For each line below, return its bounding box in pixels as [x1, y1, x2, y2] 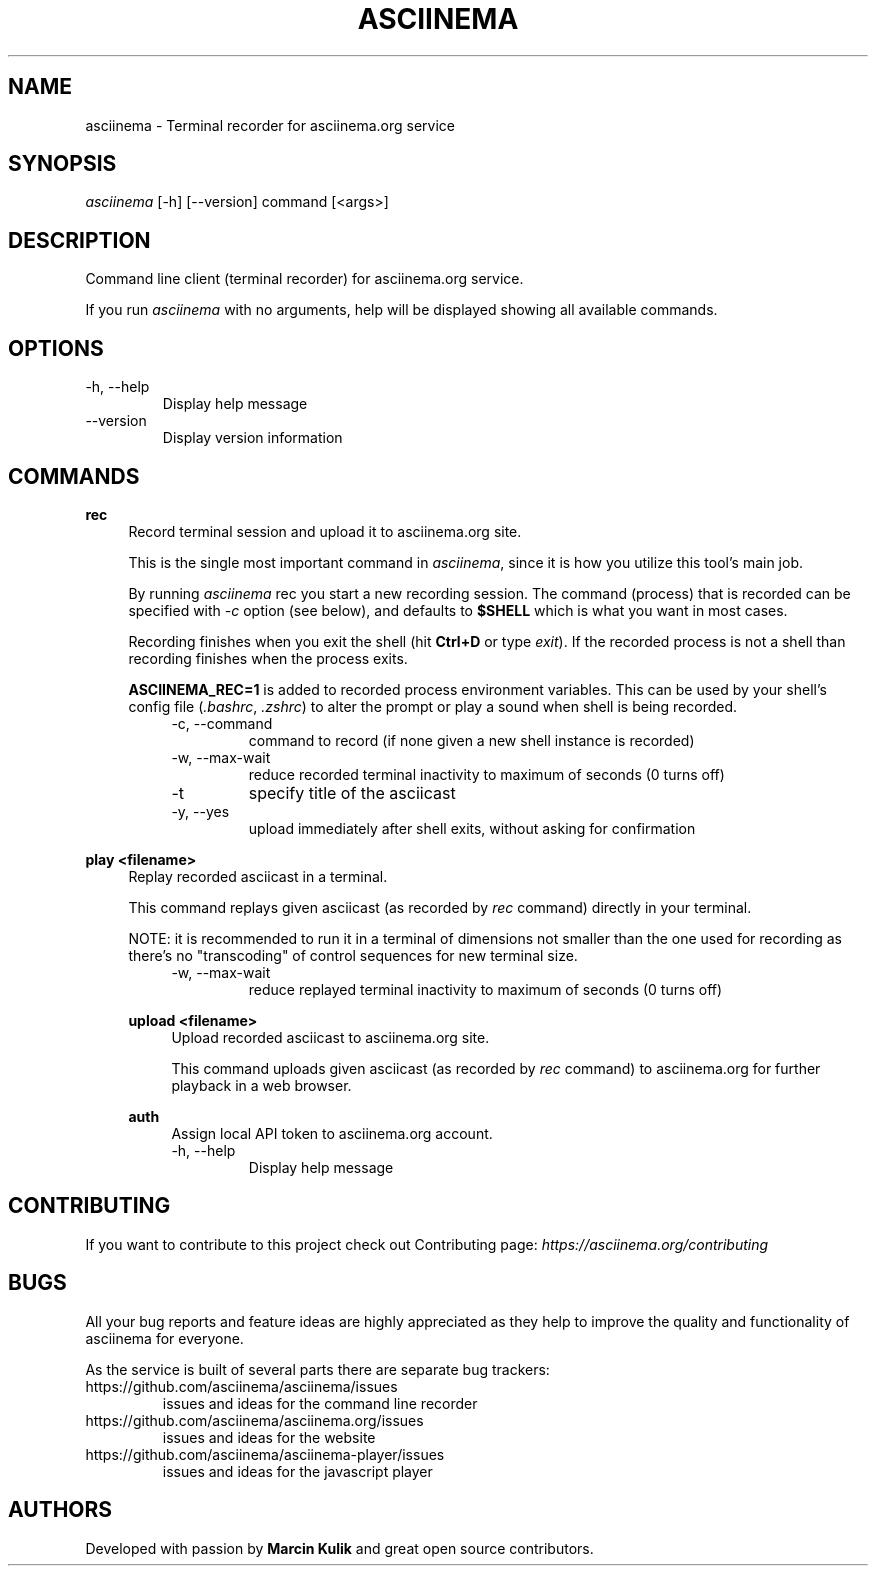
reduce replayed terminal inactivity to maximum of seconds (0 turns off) [248, 980, 723, 998]
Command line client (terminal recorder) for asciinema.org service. [85, 270, 524, 288]
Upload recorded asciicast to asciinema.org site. [171, 1028, 490, 1046]
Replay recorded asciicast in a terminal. [128, 867, 388, 885]
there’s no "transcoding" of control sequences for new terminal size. [128, 946, 578, 964]
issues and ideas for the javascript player [162, 1462, 433, 1480]
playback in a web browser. [171, 1076, 352, 1094]
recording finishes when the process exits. [128, 649, 408, 667]
